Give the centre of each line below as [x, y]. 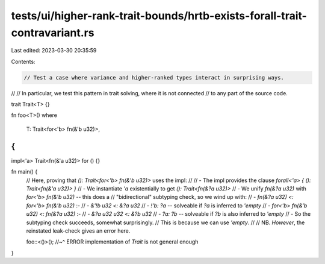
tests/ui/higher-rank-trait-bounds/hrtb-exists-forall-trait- [159, 16]
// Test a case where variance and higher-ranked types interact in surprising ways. [154, 77]
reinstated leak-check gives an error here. [78, 231]
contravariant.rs [53, 33]
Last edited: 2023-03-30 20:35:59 [54, 51]
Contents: [23, 61]
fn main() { [24, 172]
